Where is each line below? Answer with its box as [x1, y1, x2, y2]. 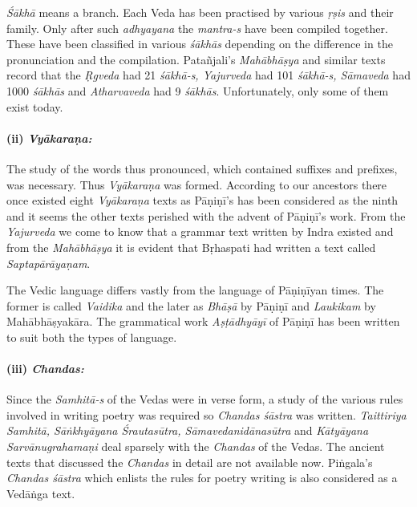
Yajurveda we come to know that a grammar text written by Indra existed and [6, 223, 394, 240]
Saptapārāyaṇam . [6, 254, 91, 271]
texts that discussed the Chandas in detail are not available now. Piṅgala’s [6, 453, 373, 470]
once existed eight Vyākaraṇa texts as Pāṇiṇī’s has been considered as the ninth [6, 192, 399, 209]
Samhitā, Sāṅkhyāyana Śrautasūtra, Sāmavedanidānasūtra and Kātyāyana [6, 422, 369, 439]
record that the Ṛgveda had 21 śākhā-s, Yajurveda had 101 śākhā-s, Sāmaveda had [6, 67, 411, 83]
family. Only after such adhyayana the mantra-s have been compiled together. [6, 19, 388, 36]
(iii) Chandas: [6, 360, 84, 377]
